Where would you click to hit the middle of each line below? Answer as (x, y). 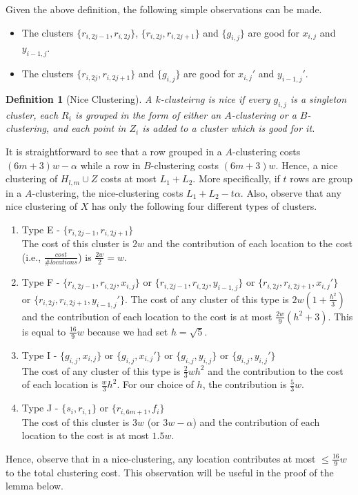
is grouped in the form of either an (148, 114)
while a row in (110, 165)
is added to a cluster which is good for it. (229, 128)
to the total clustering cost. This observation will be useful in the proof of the (170, 472)
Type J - (40, 408)
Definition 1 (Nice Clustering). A (79, 98)
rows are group (321, 178)
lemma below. (34, 486)
